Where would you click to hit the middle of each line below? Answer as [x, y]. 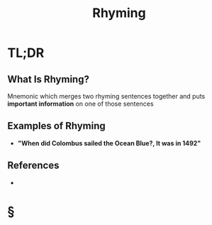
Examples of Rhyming [56, 126]
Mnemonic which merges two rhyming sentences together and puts [106, 96]
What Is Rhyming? [49, 79]
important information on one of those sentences [80, 104]
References [33, 166]
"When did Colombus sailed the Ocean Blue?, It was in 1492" [109, 143]
